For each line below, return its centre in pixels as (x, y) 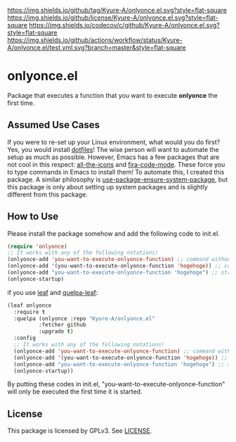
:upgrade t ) (56, 331)
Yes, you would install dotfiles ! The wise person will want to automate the (113, 149)
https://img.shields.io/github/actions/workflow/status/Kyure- (95, 40)
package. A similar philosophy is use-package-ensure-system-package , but (118, 179)
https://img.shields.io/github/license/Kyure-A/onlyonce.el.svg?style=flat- (113, 18)
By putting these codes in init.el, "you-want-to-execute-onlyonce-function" (116, 384)
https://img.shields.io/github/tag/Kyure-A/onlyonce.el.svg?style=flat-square (117, 10)
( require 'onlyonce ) (38, 246)
